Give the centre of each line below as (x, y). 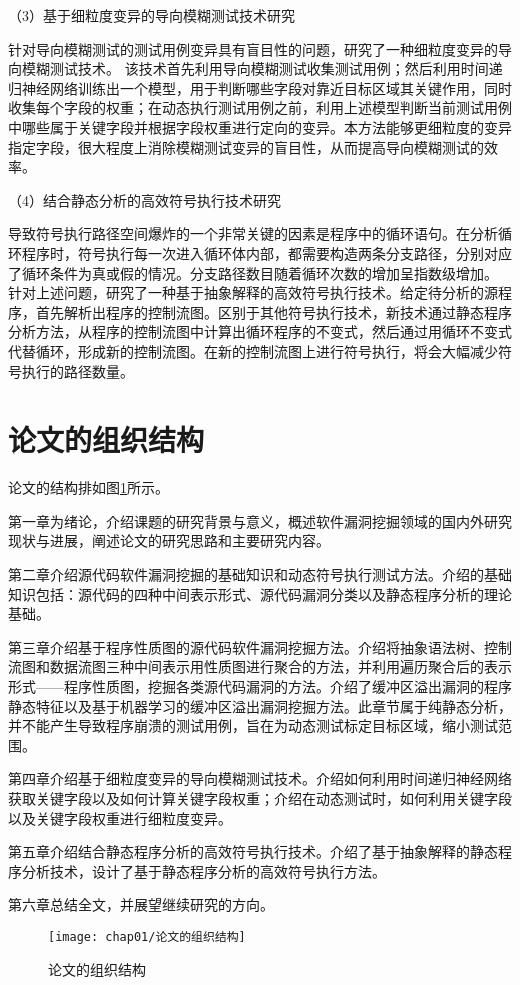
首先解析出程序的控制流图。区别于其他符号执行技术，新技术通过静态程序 (273, 311)
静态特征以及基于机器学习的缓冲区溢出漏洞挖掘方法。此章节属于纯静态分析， (260, 705)
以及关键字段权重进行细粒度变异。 (120, 817)
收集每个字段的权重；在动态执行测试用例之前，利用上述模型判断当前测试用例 (260, 107)
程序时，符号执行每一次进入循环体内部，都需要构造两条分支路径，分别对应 (266, 252)
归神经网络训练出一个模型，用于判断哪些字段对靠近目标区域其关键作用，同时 (260, 87)
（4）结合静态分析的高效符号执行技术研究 (144, 199)
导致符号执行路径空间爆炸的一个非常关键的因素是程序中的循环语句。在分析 (253, 233)
